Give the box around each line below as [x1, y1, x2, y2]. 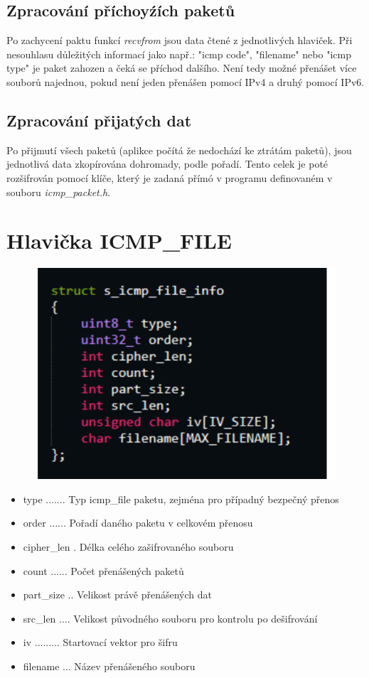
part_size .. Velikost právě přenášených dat [23, 587, 212, 602]
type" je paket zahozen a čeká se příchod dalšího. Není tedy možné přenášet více [6, 60, 357, 75]
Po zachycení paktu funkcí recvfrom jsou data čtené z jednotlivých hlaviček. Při [6, 33, 353, 48]
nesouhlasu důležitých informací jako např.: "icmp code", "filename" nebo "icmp [6, 46, 351, 61]
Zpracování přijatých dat [6, 109, 192, 131]
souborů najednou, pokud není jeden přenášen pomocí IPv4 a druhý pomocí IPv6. [6, 74, 365, 89]
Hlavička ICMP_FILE [6, 226, 232, 255]
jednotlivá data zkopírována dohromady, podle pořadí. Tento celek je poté [6, 156, 328, 171]
